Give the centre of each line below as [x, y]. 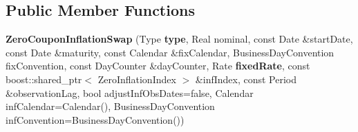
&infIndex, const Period [246, 79]
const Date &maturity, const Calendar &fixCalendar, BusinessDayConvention [170, 52]
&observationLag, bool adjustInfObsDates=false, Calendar [130, 92]
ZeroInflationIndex [137, 79]
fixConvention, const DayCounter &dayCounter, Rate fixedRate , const [158, 66]
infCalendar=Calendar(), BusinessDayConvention [110, 106]
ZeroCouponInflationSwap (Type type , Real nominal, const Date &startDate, [179, 39]
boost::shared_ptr [44, 79]
